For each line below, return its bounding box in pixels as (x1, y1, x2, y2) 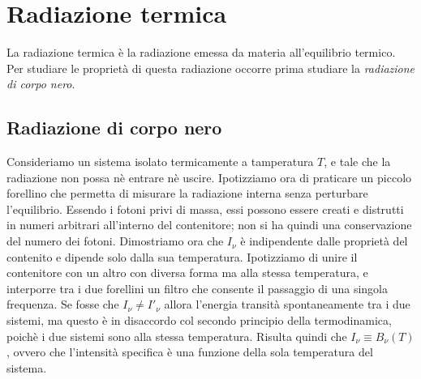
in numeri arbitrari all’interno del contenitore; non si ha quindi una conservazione (6, 216, 412, 233)
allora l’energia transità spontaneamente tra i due (164, 296, 410, 313)
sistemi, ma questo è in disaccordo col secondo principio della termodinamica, (6, 312, 392, 329)
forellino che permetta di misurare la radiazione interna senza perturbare (6, 185, 368, 202)
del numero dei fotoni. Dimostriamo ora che (6, 232, 224, 249)
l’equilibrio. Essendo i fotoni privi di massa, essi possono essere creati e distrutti (6, 200, 404, 217)
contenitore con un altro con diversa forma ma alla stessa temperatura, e (6, 264, 368, 281)
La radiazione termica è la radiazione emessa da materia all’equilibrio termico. (6, 44, 396, 61)
